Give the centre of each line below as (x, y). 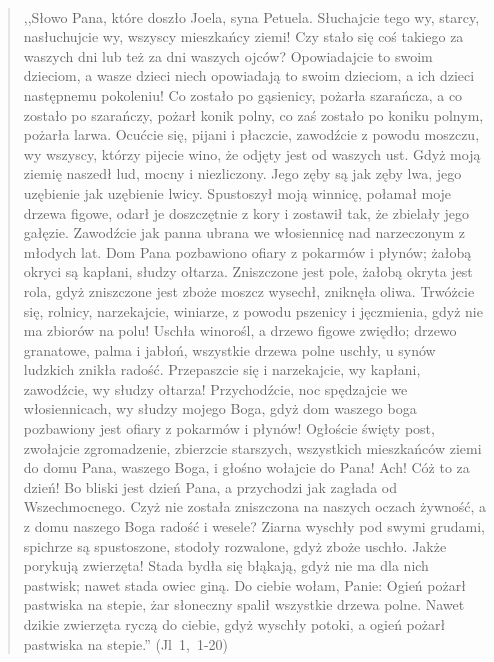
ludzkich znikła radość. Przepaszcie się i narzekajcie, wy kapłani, (222, 369)
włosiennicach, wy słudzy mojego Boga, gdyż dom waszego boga (220, 408)
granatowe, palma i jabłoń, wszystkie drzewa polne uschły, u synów (229, 349)
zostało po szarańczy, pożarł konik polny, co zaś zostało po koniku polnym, (253, 114)
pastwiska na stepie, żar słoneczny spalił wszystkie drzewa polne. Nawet (244, 604)
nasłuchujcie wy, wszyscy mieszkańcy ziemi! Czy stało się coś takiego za (243, 36)
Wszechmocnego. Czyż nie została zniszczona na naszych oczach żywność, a (255, 506)
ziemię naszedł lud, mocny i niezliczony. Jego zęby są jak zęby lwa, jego (242, 173)
